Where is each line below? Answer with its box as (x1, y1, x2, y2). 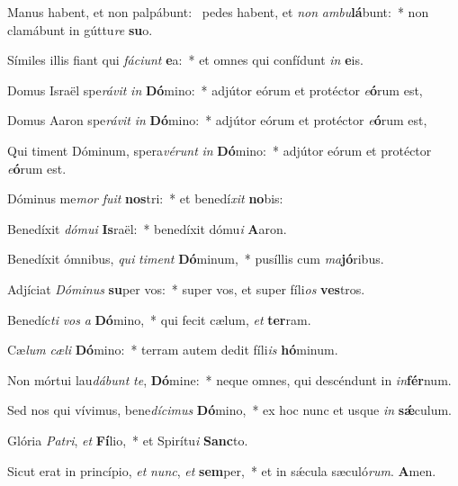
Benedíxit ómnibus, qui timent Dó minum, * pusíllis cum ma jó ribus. (7, 249, 384, 268)
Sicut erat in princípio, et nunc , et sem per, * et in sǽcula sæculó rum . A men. (7, 461, 436, 480)
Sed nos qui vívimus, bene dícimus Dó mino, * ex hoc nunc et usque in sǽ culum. (7, 400, 453, 419)
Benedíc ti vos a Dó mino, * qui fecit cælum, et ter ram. (7, 310, 311, 328)
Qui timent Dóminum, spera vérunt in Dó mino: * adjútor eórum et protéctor (7, 140, 432, 159)
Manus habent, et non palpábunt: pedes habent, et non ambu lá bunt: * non (7, 3, 429, 21)
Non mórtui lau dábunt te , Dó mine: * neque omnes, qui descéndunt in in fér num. (7, 370, 452, 389)
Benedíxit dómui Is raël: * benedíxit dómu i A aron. (7, 219, 287, 238)
